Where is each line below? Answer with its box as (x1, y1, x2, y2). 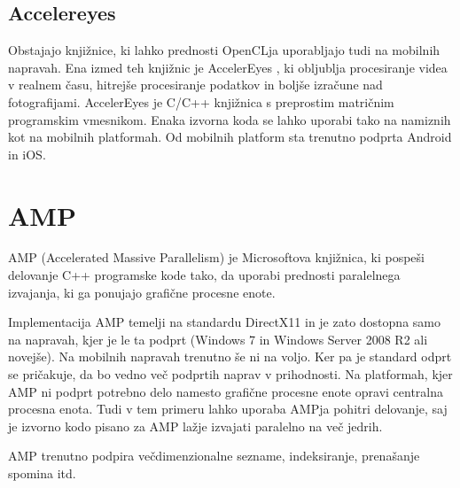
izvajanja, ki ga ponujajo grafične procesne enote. (8, 283, 276, 301)
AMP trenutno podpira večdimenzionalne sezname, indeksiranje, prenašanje (8, 446, 420, 465)
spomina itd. (8, 464, 76, 483)
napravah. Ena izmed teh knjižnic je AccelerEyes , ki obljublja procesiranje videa (8, 58, 448, 76)
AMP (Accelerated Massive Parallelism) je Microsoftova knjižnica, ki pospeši (8, 248, 425, 267)
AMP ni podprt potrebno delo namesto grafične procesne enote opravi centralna (8, 382, 444, 400)
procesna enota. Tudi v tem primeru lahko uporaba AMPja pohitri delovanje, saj (8, 399, 448, 418)
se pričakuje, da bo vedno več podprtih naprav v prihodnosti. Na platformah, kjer (8, 365, 453, 383)
